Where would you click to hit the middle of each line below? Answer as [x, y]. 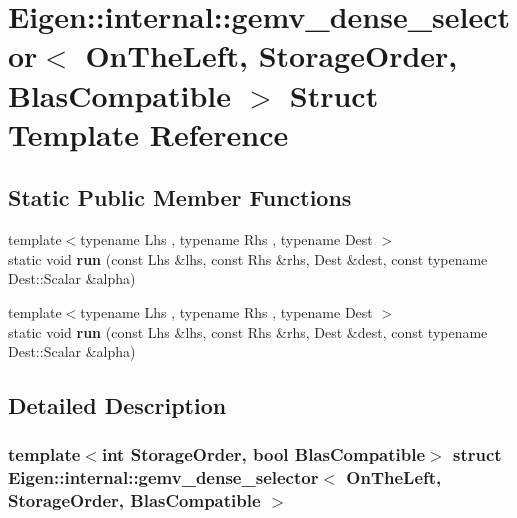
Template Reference [148, 133]
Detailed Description [117, 405]
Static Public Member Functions [180, 197]
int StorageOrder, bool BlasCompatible [263, 454]
